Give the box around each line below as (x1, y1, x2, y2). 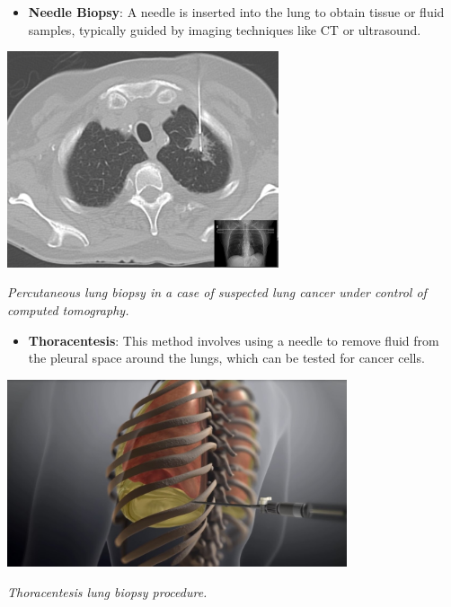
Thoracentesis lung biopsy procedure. (7, 582, 208, 601)
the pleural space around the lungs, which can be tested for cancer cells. (28, 348, 425, 367)
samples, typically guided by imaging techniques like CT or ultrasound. (28, 20, 421, 39)
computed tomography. (7, 301, 129, 320)
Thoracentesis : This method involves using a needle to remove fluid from (28, 330, 439, 349)
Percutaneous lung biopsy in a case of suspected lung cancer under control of (7, 283, 427, 302)
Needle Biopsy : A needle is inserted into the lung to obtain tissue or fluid (28, 3, 445, 21)
